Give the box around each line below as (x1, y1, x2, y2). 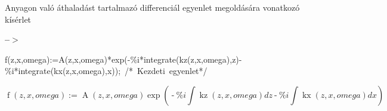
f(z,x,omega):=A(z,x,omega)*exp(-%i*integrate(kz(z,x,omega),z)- (5, 53, 242, 65)
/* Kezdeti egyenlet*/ (125, 64, 208, 77)
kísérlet (5, 13, 32, 25)
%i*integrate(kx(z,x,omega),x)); (5, 64, 121, 77)
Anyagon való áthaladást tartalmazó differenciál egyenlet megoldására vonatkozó (5, 1, 300, 13)
